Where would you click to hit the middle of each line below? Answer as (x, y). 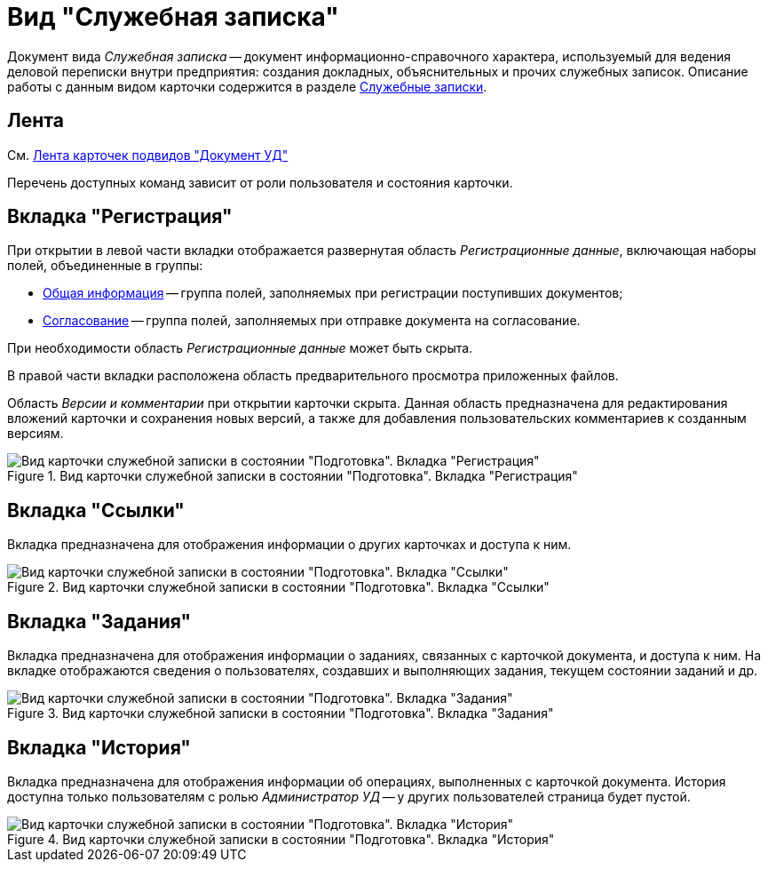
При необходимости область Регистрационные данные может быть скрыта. (240, 348)
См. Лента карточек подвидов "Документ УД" (148, 155)
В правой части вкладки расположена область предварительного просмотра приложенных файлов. (313, 376)
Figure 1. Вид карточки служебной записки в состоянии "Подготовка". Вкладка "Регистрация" (293, 476)
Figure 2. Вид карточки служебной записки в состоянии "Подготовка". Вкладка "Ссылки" (278, 587)
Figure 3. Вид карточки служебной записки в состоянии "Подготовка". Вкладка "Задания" (281, 714)
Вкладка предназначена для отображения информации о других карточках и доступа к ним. (289, 545)
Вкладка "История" (99, 747)
